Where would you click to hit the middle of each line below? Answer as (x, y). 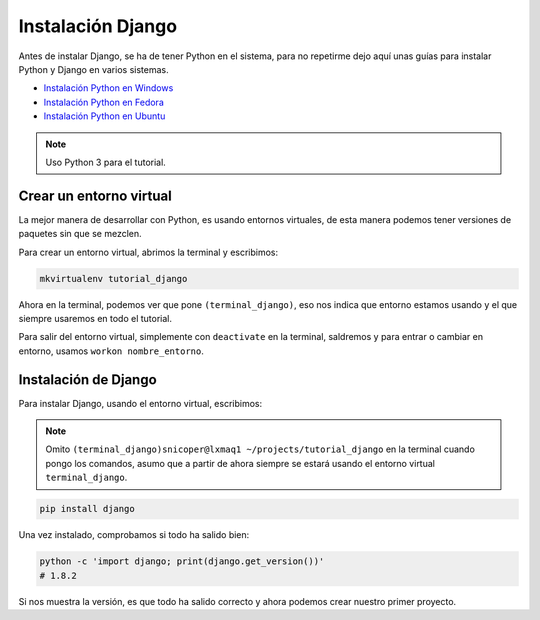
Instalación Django (98, 26)
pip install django (87, 509)
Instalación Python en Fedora (103, 102)
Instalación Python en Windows (108, 88)
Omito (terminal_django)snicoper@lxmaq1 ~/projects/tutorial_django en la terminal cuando (260, 449)
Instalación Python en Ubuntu (104, 116)
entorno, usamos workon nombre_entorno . (111, 351)
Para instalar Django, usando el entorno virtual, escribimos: (140, 403)
